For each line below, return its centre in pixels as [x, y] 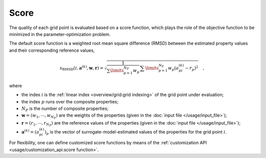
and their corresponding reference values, [52, 50]
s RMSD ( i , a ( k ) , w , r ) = [82, 68]
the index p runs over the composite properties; [70, 101]
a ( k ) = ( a [30, 131]
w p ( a [173, 69]
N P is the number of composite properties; [65, 109]
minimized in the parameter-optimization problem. [60, 34]
